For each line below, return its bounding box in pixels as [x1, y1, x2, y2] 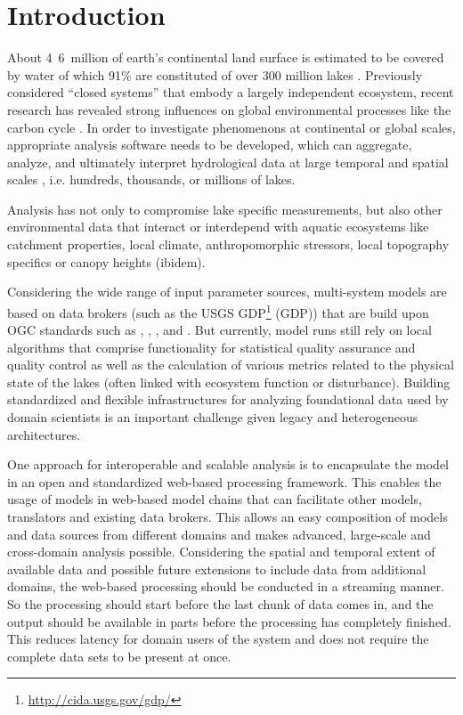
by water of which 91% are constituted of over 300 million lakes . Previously [7, 65, 423, 84]
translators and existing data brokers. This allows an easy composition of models [7, 508, 448, 526]
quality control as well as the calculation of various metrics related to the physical [7, 355, 454, 374]
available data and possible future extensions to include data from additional [7, 559, 426, 578]
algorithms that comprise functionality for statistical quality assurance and [7, 337, 416, 356]
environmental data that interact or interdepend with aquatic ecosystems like [7, 217, 429, 236]
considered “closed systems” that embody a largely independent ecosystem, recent [7, 83, 454, 102]
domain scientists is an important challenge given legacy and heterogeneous [7, 408, 418, 427]
